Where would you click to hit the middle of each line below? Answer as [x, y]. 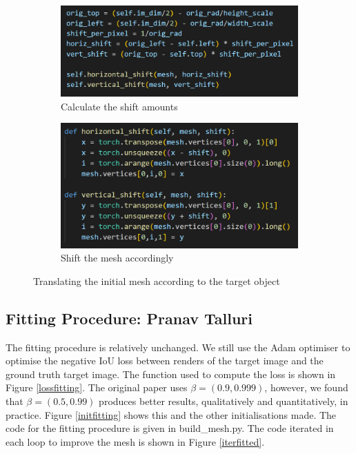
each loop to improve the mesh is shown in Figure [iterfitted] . [135, 441]
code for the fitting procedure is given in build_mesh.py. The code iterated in [170, 428]
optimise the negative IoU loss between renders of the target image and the [165, 361]
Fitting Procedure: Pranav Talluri [129, 318]
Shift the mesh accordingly [117, 258]
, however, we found [306, 387]
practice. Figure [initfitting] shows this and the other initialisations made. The [171, 414]
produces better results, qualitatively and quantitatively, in [224, 401]
